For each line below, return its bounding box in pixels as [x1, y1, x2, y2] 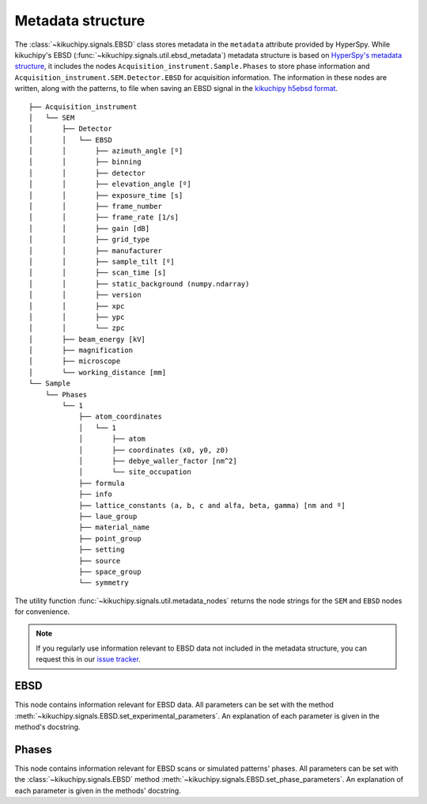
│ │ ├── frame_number [28, 202, 162, 211]
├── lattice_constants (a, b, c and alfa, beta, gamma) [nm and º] [78, 501, 346, 510]
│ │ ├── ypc [28, 313, 125, 321]
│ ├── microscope [28, 357, 121, 366]
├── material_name [78, 523, 150, 532]
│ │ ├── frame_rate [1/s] [28, 213, 179, 222]
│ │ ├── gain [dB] [28, 224, 150, 233]
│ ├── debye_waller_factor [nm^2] [78, 457, 237, 465]
